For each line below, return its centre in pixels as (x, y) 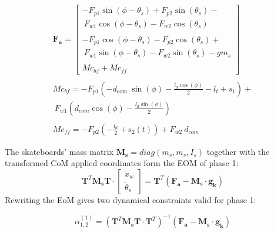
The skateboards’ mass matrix (59, 151)
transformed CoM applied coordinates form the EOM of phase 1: (122, 163)
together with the (238, 151)
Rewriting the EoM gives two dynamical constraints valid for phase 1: (131, 199)
